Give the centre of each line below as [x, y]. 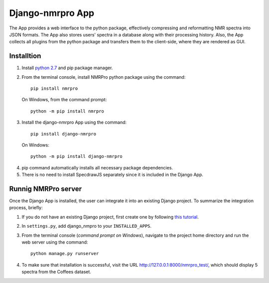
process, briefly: [26, 208]
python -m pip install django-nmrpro [77, 156]
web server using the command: [55, 242]
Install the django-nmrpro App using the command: [74, 123]
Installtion [25, 56]
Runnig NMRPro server [46, 189]
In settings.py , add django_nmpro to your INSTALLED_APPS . [87, 226]
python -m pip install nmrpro [67, 111]
